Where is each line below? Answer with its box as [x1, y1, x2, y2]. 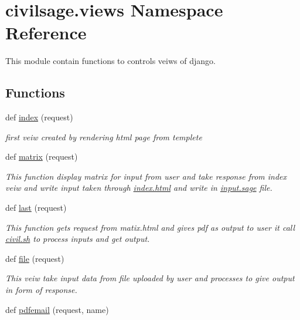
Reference [5, 21, 87, 45]
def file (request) [5, 252, 64, 264]
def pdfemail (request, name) [5, 303, 109, 315]
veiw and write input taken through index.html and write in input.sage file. [5, 181, 272, 194]
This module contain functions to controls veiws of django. [5, 55, 216, 67]
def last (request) [5, 201, 67, 214]
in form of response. [5, 284, 77, 296]
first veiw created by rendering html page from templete [5, 130, 202, 143]
